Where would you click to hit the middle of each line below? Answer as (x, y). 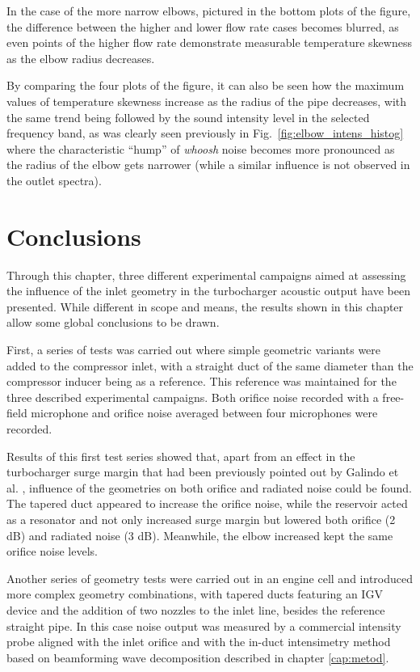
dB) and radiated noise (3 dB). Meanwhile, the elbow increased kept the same (200, 535)
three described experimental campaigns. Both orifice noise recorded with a (193, 397)
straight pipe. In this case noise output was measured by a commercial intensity (204, 626)
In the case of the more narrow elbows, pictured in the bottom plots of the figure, (209, 11)
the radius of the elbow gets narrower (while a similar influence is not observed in (208, 165)
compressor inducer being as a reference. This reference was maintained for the (202, 381)
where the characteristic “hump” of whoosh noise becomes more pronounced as (201, 148)
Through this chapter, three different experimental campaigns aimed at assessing (206, 275)
